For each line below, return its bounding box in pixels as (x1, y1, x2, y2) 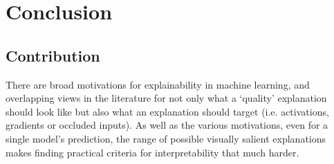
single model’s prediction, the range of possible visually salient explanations (6, 131, 326, 145)
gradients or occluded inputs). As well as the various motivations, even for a (6, 118, 328, 132)
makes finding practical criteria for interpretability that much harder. (6, 145, 299, 159)
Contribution (6, 44, 100, 66)
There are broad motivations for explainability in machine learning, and (6, 77, 310, 91)
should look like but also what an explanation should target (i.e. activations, (6, 104, 329, 118)
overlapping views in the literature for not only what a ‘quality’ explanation (6, 91, 327, 105)
